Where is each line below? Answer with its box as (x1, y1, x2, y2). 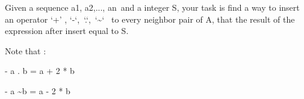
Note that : (5, 44, 46, 57)
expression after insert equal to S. (5, 24, 129, 37)
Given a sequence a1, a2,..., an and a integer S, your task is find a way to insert (5, 1, 300, 13)
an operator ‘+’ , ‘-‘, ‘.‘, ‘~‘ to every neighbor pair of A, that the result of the (5, 13, 295, 25)
